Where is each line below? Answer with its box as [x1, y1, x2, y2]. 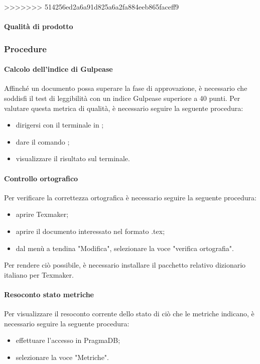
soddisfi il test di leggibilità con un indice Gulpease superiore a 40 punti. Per [4, 93, 240, 103]
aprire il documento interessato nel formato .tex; [16, 225, 165, 236]
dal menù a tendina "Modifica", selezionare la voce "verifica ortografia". [16, 242, 234, 253]
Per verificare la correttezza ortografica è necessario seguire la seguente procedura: [4, 192, 256, 202]
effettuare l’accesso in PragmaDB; [16, 335, 120, 345]
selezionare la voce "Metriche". [16, 351, 109, 362]
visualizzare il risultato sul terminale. [16, 153, 130, 164]
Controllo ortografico [4, 173, 78, 183]
